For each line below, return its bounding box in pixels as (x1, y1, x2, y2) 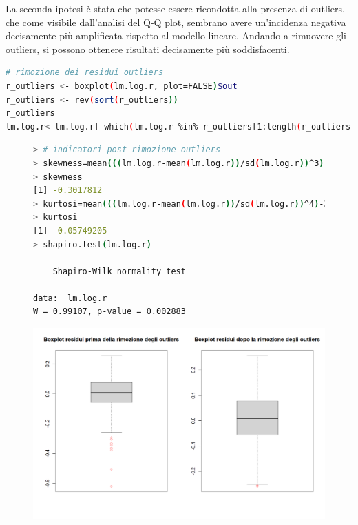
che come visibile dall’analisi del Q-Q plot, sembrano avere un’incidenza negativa (6, 14, 346, 29)
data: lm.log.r (33, 293, 107, 303)
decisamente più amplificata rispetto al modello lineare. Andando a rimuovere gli (6, 28, 346, 43)
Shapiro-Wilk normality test (52, 266, 186, 276)
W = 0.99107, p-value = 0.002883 (33, 307, 186, 317)
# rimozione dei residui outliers (6, 68, 164, 78)
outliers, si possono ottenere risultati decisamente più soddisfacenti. (6, 41, 290, 56)
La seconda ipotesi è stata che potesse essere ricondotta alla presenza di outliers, (6, 1, 345, 15)
